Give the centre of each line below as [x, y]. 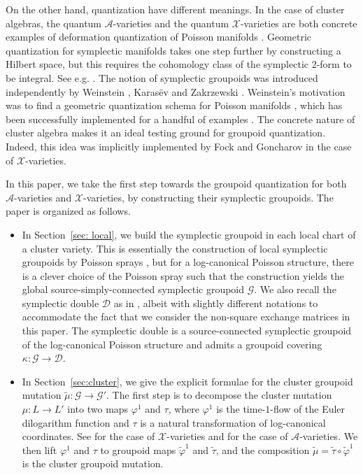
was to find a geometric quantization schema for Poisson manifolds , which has [174, 105]
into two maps [98, 409]
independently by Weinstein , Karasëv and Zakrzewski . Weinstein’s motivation [176, 91]
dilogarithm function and [76, 422]
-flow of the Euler [308, 409]
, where [184, 409]
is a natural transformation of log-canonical [233, 422]
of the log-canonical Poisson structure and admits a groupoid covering [172, 344]
